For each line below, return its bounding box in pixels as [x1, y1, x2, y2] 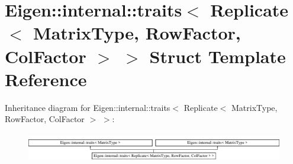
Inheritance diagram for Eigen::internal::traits [5, 101, 170, 113]
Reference [5, 67, 87, 91]
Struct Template [149, 44, 286, 68]
